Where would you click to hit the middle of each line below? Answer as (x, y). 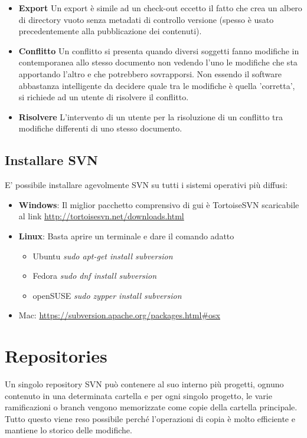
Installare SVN (52, 160)
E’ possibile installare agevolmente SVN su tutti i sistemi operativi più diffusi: (146, 185)
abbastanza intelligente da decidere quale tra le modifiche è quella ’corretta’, (157, 85)
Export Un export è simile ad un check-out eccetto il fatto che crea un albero (160, 8)
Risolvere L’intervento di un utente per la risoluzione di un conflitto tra (151, 116)
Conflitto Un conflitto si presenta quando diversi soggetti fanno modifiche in (159, 50)
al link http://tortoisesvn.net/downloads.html (101, 216)
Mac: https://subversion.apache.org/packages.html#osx (119, 315)
